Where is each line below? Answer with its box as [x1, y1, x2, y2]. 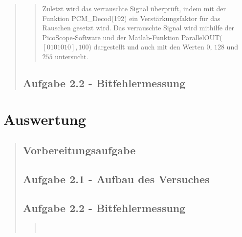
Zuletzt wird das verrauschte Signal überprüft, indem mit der [42, 3, 226, 13]
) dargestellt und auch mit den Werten [88, 42, 204, 52]
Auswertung [3, 109, 86, 129]
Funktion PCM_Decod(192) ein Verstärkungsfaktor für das [42, 13, 220, 23]
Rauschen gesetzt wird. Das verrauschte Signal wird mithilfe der [42, 23, 235, 33]
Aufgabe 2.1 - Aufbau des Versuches [22, 171, 210, 186]
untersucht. [55, 51, 88, 61]
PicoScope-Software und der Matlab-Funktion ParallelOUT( [42, 32, 222, 42]
